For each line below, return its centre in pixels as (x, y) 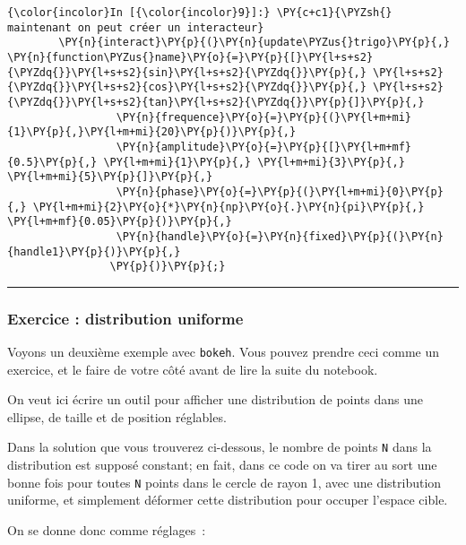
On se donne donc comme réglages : (107, 529)
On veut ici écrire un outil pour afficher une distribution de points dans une (216, 399)
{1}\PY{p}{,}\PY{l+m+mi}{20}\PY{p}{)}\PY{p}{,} (152, 132)
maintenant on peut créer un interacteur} (136, 27)
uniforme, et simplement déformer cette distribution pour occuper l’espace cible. (228, 500)
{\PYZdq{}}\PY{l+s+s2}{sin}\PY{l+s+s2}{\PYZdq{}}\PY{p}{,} (187, 72)
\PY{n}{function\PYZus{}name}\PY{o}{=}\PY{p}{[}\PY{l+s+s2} (190, 57)
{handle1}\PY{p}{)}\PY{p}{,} (94, 251)
